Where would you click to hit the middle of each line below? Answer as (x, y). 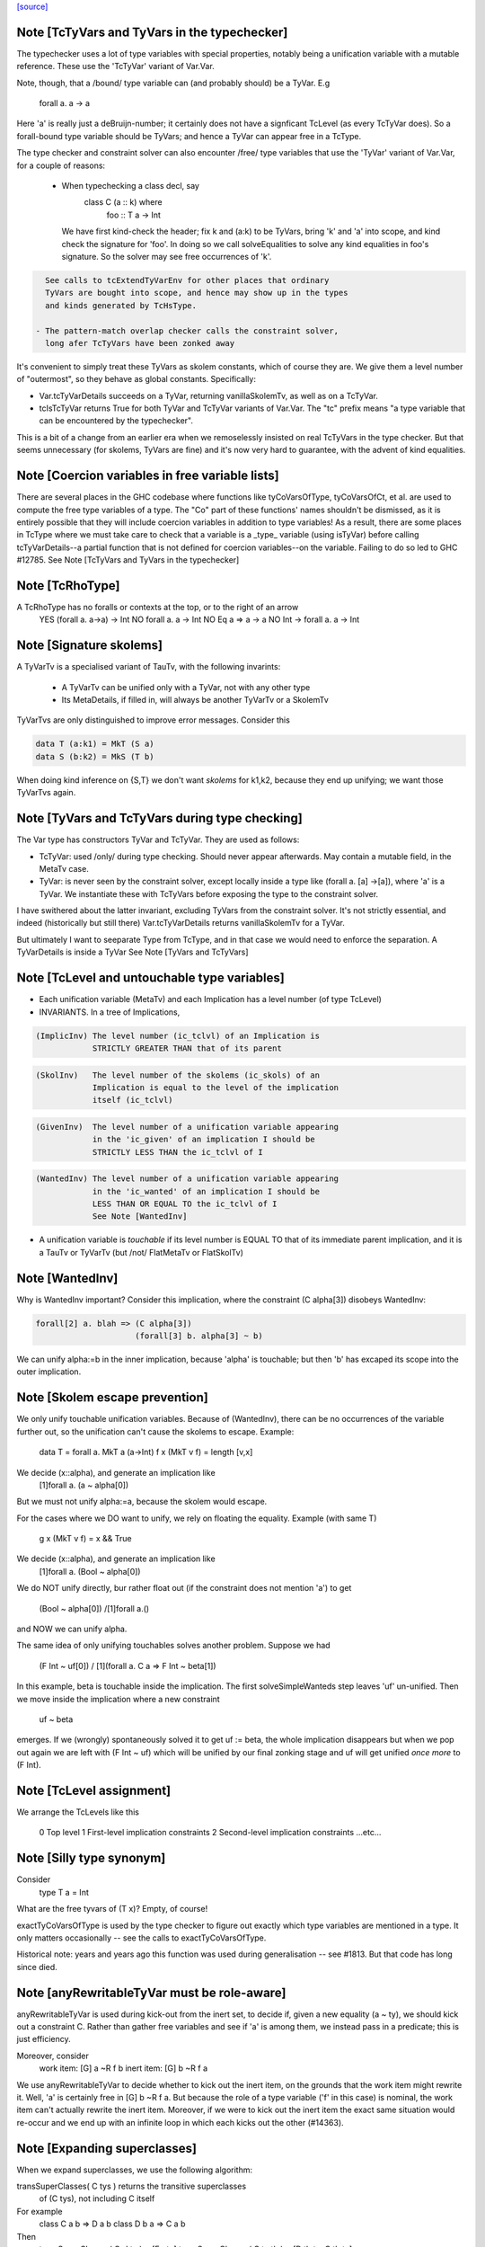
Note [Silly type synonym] (91, 1858)
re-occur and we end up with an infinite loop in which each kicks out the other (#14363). (181, 2122)
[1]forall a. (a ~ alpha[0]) (84, 1485)
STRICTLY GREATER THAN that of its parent (187, 1048)
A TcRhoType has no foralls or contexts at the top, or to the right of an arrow (158, 608)
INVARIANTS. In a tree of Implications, (110, 1012)
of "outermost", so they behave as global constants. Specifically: (136, 379)
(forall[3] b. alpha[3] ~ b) (199, 1336)
